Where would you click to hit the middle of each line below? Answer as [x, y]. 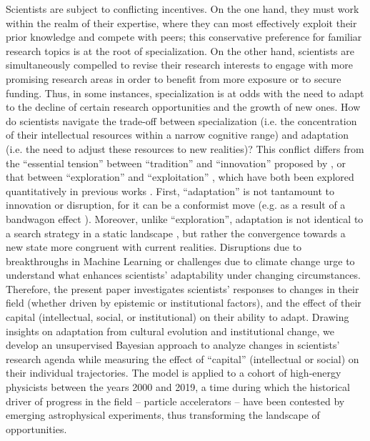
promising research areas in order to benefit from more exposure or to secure [174, 78]
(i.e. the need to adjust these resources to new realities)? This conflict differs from [185, 148]
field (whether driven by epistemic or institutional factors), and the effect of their [184, 303]
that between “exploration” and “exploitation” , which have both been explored [180, 177]
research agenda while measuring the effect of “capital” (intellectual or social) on [182, 358]
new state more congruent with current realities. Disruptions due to [154, 247]
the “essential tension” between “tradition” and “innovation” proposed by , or [176, 163]
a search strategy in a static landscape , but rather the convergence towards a [176, 233]
